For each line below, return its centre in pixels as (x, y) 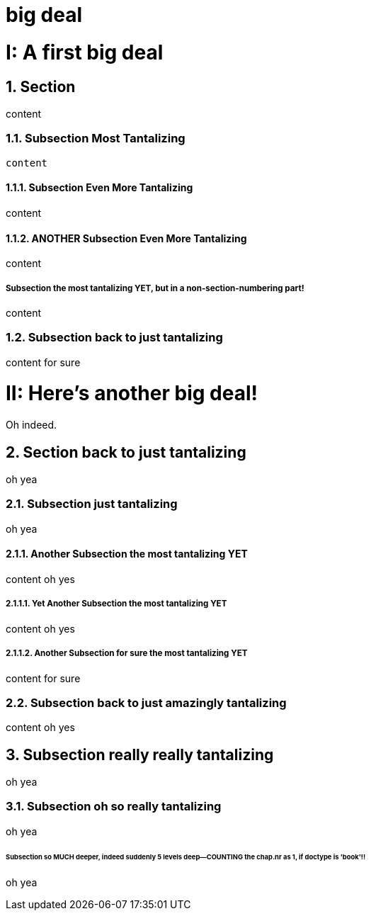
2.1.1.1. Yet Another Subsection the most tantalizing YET (116, 604)
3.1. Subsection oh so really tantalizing (114, 807)
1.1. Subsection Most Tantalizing (96, 138)
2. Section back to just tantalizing (126, 452)
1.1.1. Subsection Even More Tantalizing (99, 188)
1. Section (41, 86)
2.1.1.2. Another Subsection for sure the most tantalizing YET (127, 654)
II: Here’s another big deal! (132, 394)
